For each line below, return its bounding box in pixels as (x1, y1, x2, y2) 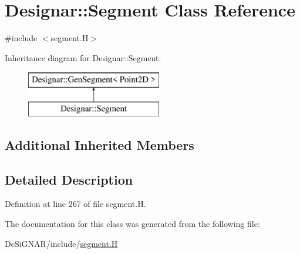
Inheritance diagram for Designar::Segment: (5, 51, 161, 63)
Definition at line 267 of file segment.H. (5, 198, 146, 210)
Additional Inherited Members (5, 135, 194, 153)
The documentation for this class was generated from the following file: (5, 218, 260, 230)
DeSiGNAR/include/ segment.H (5, 237, 118, 249)
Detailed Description (5, 170, 133, 188)
